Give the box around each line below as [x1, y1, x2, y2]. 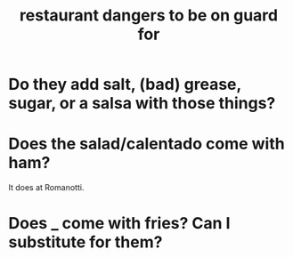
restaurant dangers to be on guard [20, 5, 278, 26]
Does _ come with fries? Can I [8, 213, 231, 234]
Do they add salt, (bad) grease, [8, 75, 241, 94]
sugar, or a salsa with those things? [8, 93, 276, 114]
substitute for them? [8, 232, 163, 253]
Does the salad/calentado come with [8, 134, 286, 154]
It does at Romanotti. [8, 182, 85, 193]
